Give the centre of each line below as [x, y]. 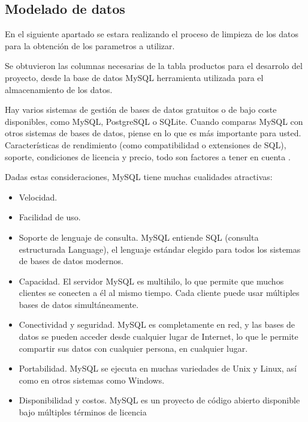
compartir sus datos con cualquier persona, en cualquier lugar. [133, 348]
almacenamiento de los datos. [59, 89]
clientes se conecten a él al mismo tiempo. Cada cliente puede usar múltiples [159, 293]
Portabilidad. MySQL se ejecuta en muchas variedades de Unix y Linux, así [158, 368]
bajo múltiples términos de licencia [83, 412]
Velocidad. [38, 197]
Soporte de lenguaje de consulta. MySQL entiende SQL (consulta [139, 237]
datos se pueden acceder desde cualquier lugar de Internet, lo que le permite [158, 336]
